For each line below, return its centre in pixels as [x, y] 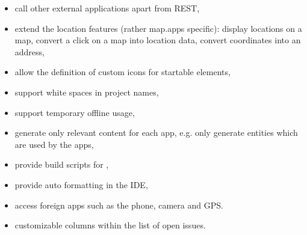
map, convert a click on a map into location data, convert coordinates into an [158, 40]
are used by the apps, [54, 144]
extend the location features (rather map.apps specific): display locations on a [158, 28]
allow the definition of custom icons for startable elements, [122, 72]
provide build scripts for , [62, 164]
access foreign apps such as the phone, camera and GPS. [119, 205]
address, [29, 51]
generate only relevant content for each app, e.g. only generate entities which [156, 133]
